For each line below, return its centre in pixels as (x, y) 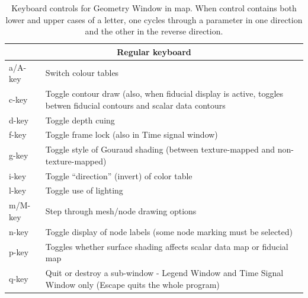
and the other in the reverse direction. (154, 31)
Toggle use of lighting (84, 190)
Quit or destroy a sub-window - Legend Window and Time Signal (164, 273)
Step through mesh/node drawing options (121, 211)
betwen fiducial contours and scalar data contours (135, 105)
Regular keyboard (154, 51)
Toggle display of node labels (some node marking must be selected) (169, 231)
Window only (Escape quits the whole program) (132, 284)
